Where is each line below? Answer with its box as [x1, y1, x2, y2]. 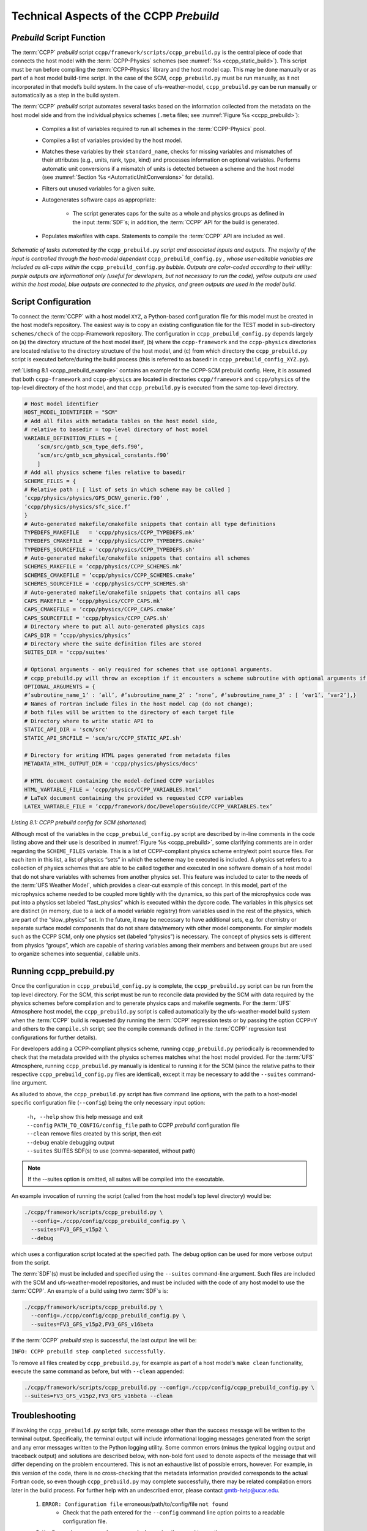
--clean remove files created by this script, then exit [26, 1130, 161, 1137]
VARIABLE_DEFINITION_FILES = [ [24, 435, 119, 442]
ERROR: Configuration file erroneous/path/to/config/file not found [42, 1500, 229, 1508]
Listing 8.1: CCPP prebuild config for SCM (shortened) [11, 819, 147, 826]
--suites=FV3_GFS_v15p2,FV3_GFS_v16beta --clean [24, 1393, 173, 1399]
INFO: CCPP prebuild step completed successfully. [11, 1348, 166, 1355]
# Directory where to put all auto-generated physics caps [24, 623, 205, 630]
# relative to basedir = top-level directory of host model [24, 426, 209, 433]
